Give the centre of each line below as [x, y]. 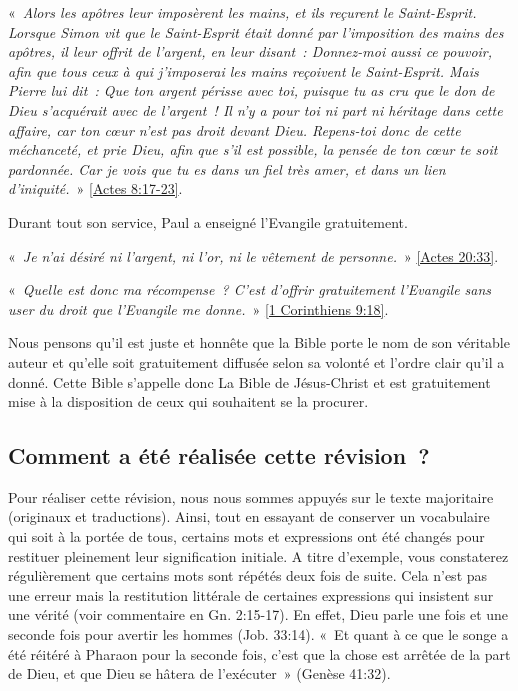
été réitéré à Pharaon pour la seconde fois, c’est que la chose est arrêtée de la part [259, 653]
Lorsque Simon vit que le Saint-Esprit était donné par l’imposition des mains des [256, 31]
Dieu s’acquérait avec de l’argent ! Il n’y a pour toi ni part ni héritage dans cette [255, 109]
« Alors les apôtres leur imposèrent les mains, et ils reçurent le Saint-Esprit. [242, 12]
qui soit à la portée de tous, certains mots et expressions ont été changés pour [246, 536]
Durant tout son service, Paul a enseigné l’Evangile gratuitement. [208, 221]
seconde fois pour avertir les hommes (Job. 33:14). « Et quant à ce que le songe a [258, 634]
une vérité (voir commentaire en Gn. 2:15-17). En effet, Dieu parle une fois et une [258, 614]
